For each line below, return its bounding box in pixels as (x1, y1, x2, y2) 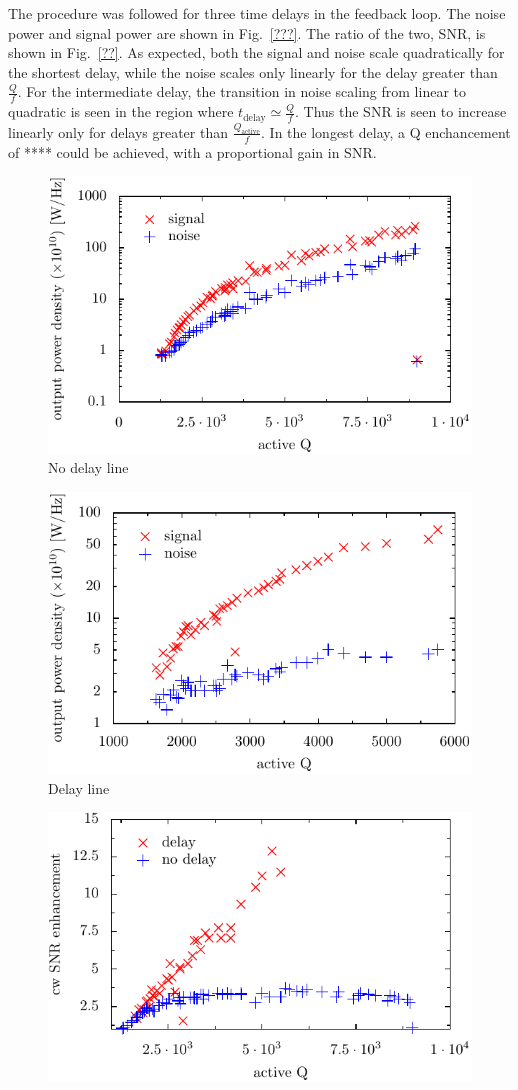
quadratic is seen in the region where (8, 101, 234, 122)
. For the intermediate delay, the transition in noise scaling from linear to (17, 81, 467, 102)
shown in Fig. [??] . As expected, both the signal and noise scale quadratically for (8, 42, 505, 63)
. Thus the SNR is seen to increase (294, 101, 507, 122)
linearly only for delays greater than (8, 121, 228, 142)
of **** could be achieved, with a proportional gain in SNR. (8, 141, 377, 162)
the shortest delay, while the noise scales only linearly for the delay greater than (8, 61, 498, 82)
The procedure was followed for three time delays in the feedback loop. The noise (8, 3, 506, 23)
